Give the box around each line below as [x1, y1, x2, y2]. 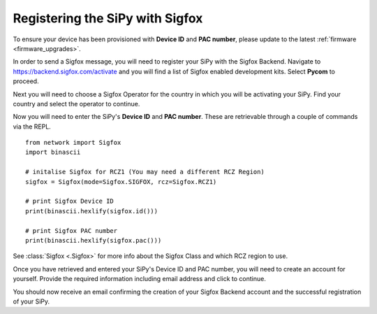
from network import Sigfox [25, 138, 121, 147]
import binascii [25, 148, 81, 157]
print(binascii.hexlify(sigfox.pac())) [25, 236, 162, 244]
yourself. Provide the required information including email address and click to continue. [13, 275, 267, 283]
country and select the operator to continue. [13, 99, 140, 108]
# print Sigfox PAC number [25, 227, 118, 234]
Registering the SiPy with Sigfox [13, 10, 203, 26]
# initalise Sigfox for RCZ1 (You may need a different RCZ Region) [25, 168, 265, 176]
